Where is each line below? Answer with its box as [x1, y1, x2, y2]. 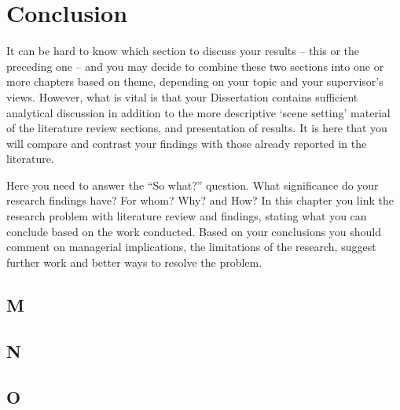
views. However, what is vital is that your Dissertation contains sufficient [6, 88, 358, 105]
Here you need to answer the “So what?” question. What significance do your [6, 176, 379, 193]
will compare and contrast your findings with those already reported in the [6, 135, 367, 151]
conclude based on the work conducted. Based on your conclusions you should [6, 223, 382, 239]
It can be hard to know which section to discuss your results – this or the [6, 42, 360, 59]
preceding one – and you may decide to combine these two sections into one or [6, 57, 384, 74]
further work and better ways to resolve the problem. [6, 253, 262, 270]
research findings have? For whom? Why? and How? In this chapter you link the [6, 192, 394, 209]
